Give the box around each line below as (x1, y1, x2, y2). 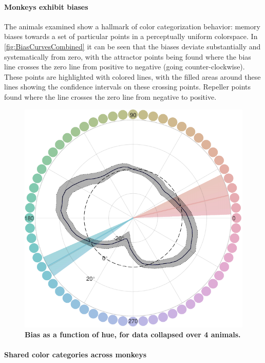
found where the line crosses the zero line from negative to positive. (4, 91, 217, 102)
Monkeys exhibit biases (4, 1, 88, 12)
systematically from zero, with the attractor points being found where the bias (4, 51, 251, 62)
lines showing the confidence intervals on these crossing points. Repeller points (4, 81, 251, 92)
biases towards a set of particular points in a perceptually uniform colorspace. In (4, 31, 258, 42)
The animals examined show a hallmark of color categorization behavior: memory (4, 21, 260, 31)
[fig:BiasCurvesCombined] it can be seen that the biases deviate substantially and (4, 41, 261, 51)
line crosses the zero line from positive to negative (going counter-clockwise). (4, 61, 245, 72)
